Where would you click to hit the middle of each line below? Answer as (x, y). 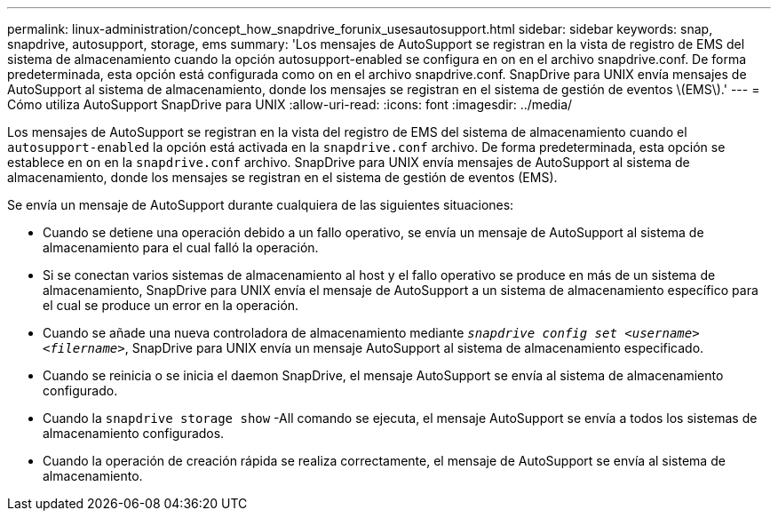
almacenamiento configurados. (134, 433)
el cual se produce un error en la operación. (171, 305)
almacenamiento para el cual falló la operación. (181, 247)
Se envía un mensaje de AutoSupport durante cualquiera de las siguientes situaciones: (261, 205)
